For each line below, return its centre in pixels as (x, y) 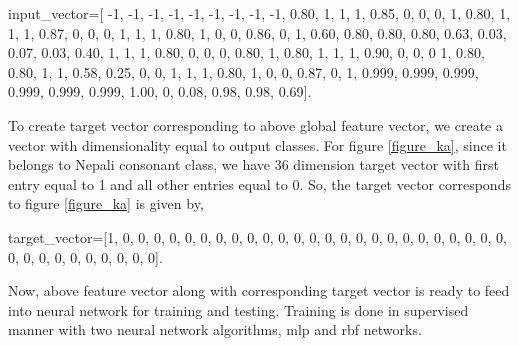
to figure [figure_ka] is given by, (106, 203)
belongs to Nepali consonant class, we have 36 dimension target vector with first (253, 164)
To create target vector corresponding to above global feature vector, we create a (255, 124)
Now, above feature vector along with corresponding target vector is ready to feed (259, 290)
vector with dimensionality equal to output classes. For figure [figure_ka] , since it (257, 144)
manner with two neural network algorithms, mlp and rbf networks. (215, 329)
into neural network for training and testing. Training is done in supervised (238, 309)
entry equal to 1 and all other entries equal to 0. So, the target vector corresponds (259, 183)
